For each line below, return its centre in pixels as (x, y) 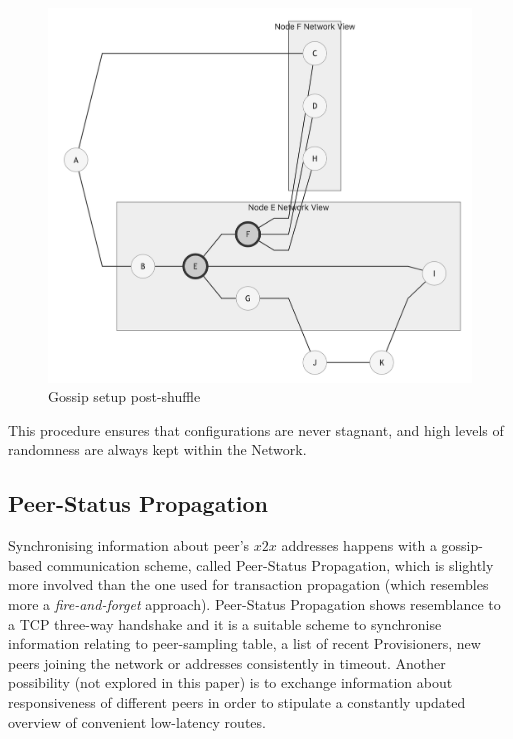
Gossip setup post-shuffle (124, 396)
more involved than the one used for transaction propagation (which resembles (248, 584)
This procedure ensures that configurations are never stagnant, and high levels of (256, 429)
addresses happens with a (359, 545)
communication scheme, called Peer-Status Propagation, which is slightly (270, 564)
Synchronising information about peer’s (129, 545)
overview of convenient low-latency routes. (137, 721)
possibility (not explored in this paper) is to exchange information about (230, 682)
